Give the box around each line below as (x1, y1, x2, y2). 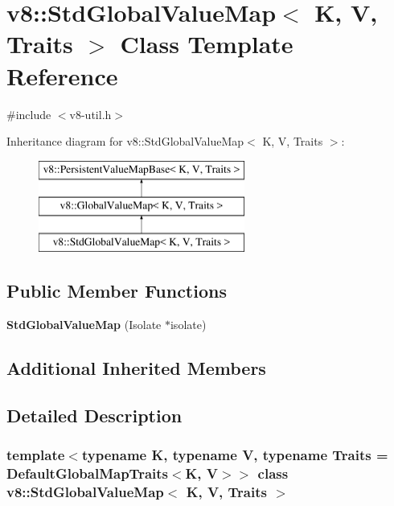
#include (6, 105, 51, 122)
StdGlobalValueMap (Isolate (6, 315, 162, 332)
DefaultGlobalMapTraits (6, 463, 168, 483)
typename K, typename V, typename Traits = (81, 444, 388, 464)
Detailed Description (6, 402, 183, 427)
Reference (6, 59, 118, 92)
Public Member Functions (6, 278, 227, 303)
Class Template (120, 27, 293, 60)
